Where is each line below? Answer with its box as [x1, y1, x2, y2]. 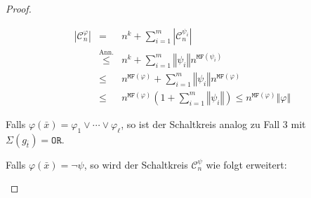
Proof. [6, 1, 32, 15]
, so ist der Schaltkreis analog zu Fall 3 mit [121, 116, 306, 131]
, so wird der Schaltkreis [84, 157, 188, 171]
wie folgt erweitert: [206, 157, 287, 171]
